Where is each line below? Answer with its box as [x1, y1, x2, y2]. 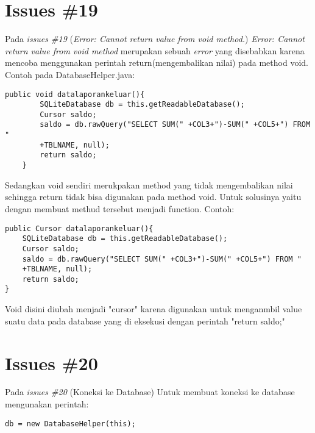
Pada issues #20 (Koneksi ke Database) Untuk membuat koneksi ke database [5, 385, 295, 398]
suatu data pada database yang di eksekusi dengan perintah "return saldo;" [5, 314, 285, 327]
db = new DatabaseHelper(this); [5, 419, 136, 428]
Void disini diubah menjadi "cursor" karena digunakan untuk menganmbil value [5, 302, 302, 315]
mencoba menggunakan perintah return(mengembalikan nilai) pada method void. [5, 56, 308, 69]
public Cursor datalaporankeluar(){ [5, 224, 154, 233]
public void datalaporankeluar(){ [5, 90, 145, 99]
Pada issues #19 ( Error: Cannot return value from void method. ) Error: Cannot [5, 32, 305, 45]
